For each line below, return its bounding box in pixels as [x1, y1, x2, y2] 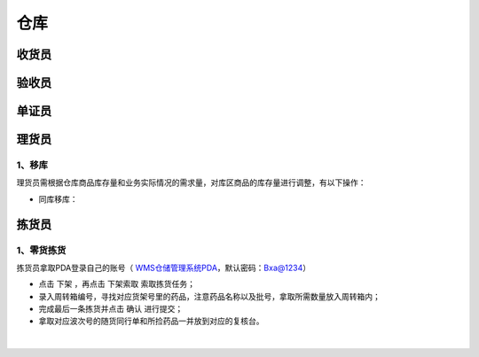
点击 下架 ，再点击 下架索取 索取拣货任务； [38, 279, 195, 290]
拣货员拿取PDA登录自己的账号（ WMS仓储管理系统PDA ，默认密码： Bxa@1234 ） [16, 262, 310, 273]
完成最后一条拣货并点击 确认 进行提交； [38, 304, 184, 314]
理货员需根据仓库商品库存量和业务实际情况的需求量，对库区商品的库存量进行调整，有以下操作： [16, 177, 366, 188]
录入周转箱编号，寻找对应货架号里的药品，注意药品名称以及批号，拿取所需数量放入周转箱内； [38, 291, 381, 301]
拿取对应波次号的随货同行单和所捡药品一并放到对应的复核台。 [38, 315, 264, 327]
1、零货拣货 [16, 244, 67, 256]
